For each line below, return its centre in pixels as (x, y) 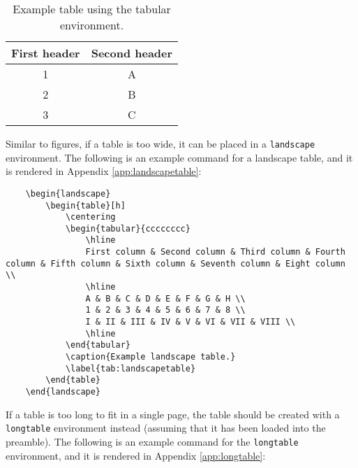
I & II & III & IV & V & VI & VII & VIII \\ (191, 322)
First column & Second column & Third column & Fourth (215, 252)
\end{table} (73, 380)
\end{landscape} (63, 392)
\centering (90, 217)
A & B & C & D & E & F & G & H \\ (165, 298)
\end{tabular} (98, 345)
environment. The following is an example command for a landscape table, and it (179, 157)
